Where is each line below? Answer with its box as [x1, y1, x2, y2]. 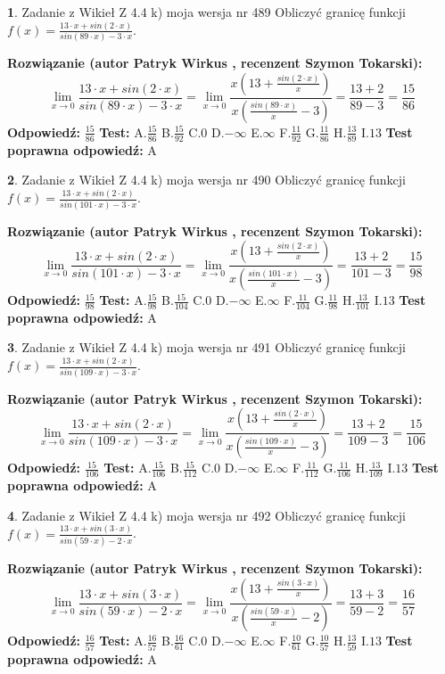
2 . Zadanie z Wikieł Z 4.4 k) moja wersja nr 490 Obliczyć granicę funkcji [7, 170, 406, 189]
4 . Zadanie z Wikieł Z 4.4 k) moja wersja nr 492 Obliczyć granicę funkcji [7, 505, 406, 524]
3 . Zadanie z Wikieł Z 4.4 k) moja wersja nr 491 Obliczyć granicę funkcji [7, 338, 406, 357]
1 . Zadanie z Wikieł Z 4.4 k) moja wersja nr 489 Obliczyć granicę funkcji [7, 3, 406, 21]
